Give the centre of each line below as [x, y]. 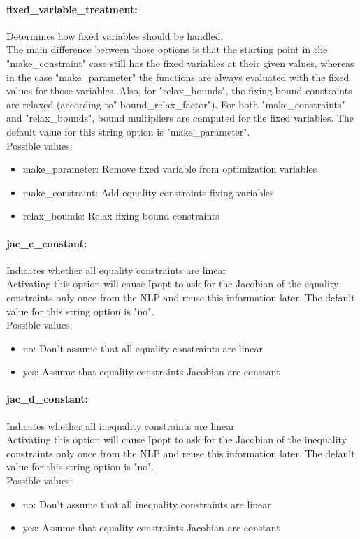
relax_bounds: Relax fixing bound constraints [121, 216]
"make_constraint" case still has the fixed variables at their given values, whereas [180, 63]
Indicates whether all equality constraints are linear [116, 269]
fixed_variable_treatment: [72, 9]
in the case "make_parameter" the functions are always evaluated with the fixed [178, 77]
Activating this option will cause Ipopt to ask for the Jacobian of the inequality [177, 439]
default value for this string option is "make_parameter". [128, 131]
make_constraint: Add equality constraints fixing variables [148, 192]
